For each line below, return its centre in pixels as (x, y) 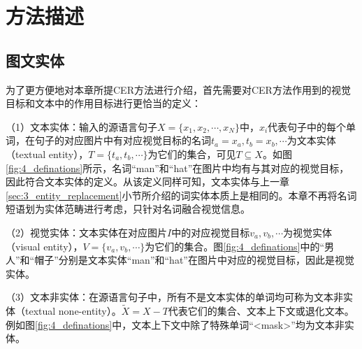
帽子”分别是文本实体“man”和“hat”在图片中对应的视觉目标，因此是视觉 (194, 260)
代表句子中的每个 (307, 126)
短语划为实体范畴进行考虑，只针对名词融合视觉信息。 (128, 209)
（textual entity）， (47, 154)
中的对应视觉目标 (211, 232)
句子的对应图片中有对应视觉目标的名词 (123, 140)
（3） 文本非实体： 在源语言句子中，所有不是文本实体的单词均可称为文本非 (174, 297)
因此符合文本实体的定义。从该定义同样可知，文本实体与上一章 (147, 181)
